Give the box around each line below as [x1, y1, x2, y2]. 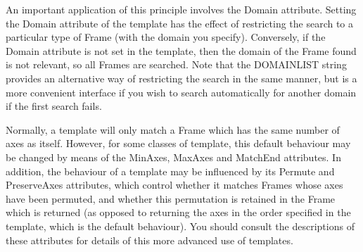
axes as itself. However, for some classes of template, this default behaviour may [6, 136, 351, 151]
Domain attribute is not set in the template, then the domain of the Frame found [6, 43, 357, 58]
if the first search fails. [6, 99, 102, 113]
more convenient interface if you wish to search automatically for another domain [6, 84, 357, 99]
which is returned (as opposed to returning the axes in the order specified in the [6, 205, 351, 220]
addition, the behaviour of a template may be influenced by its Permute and [6, 163, 335, 178]
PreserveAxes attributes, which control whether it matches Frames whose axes [6, 177, 343, 192]
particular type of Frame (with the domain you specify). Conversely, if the [6, 30, 326, 44]
